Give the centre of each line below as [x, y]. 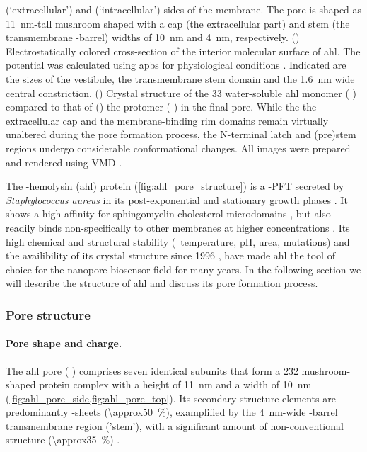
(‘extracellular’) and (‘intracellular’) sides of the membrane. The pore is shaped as [184, 9]
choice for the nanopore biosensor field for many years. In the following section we [183, 269]
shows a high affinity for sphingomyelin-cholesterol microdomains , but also [168, 214]
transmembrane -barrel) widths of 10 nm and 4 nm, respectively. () [153, 37]
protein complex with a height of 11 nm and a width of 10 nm [175, 384]
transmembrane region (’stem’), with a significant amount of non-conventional [175, 425]
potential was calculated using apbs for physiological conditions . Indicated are [176, 65]
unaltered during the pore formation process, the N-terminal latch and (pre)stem [181, 134]
